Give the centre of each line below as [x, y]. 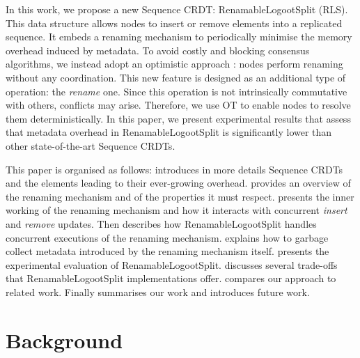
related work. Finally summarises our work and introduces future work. [158, 291]
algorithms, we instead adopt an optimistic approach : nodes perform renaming [174, 64]
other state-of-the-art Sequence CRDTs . [91, 145]
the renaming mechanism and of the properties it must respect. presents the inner [180, 196]
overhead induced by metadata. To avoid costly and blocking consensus [158, 50]
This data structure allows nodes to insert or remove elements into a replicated [174, 23]
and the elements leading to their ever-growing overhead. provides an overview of [178, 183]
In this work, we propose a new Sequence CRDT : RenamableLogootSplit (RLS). [177, 9]
